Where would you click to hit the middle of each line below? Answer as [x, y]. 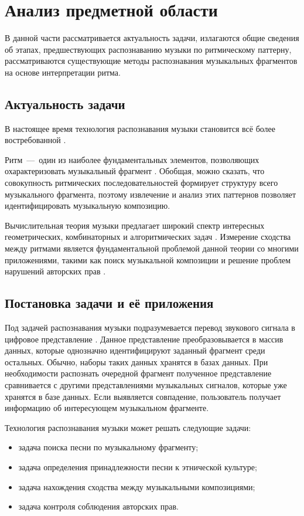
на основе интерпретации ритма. [63, 72]
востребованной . [35, 140]
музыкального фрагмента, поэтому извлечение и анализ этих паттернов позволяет [151, 194]
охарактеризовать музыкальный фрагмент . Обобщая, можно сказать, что [135, 171]
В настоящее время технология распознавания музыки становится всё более [140, 128]
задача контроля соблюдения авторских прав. [98, 506]
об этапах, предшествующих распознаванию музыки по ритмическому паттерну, [148, 49]
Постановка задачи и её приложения [109, 303]
